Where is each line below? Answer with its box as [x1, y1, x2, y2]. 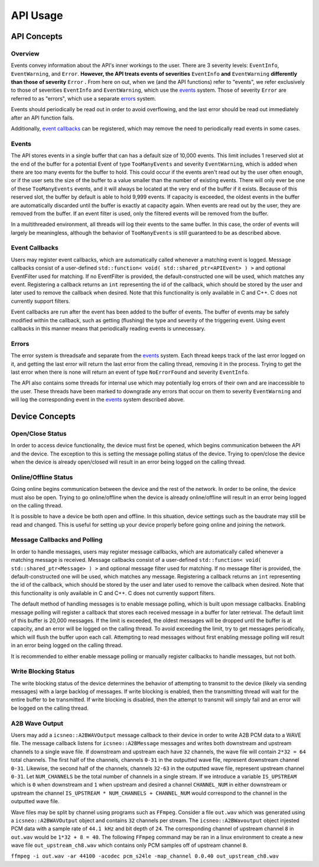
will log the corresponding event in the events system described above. [11, 396, 185, 403]
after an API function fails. [11, 114, 74, 121]
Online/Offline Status [11, 473, 73, 481]
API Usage [11, 9, 63, 22]
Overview [11, 49, 40, 57]
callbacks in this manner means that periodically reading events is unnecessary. [11, 325, 206, 332]
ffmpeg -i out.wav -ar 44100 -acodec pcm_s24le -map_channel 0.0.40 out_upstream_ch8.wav [11, 853, 279, 860]
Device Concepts [11, 411, 76, 421]
